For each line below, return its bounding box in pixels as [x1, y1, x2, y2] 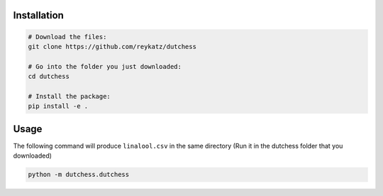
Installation [13, 9, 64, 21]
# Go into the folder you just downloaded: [28, 62, 182, 70]
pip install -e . [28, 102, 89, 110]
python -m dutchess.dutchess [28, 170, 130, 179]
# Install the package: [28, 92, 111, 100]
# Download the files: [28, 33, 107, 40]
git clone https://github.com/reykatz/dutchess [28, 43, 196, 50]
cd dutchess [28, 72, 70, 81]
